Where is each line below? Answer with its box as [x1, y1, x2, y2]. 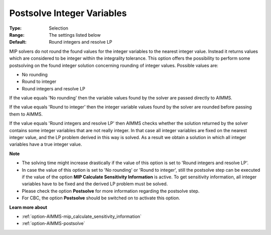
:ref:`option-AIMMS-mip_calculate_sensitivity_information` [22, 213, 142, 219]
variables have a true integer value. [9, 141, 82, 148]
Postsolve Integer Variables [9, 8, 127, 19]
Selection [49, 25, 69, 31]
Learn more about [9, 204, 48, 210]
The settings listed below [49, 32, 101, 38]
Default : [9, 39, 27, 45]
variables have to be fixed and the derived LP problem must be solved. [22, 181, 168, 187]
